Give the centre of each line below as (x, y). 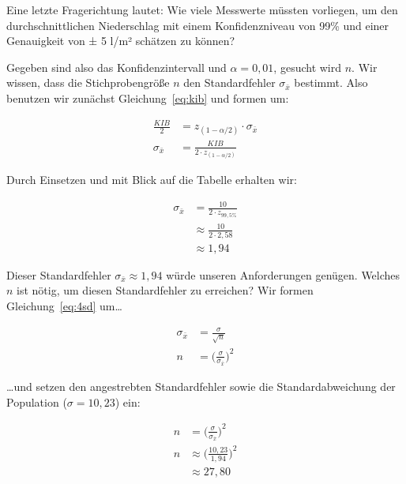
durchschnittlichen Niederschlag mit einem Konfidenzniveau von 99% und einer (198, 25)
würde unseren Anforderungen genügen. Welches (283, 274)
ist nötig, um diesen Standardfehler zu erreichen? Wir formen (165, 290)
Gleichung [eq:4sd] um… (64, 306)
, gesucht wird (308, 67)
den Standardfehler (229, 83)
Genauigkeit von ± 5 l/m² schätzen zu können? (121, 41)
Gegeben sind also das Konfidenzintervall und (117, 67)
